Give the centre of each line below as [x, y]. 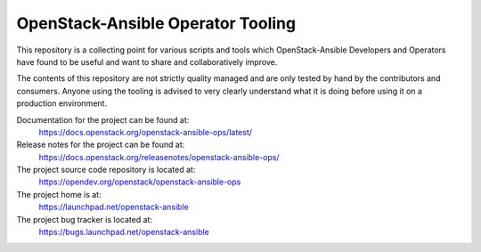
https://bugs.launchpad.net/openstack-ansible [124, 232]
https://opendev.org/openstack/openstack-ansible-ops [140, 182]
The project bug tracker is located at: [85, 219]
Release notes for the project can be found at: [101, 145]
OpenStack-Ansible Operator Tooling [156, 23]
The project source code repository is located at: [106, 170]
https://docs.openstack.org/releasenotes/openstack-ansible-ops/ [159, 157]
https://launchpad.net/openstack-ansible [114, 207]
